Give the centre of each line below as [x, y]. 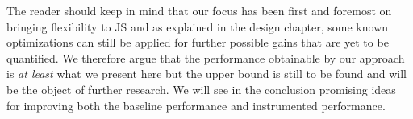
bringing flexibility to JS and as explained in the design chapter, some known [198, 26]
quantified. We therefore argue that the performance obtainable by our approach [206, 57]
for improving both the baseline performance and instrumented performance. [196, 105]
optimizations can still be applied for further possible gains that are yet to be [198, 42]
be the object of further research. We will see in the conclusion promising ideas [201, 89]
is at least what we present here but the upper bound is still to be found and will [207, 74]
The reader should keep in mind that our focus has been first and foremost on [199, 10]
